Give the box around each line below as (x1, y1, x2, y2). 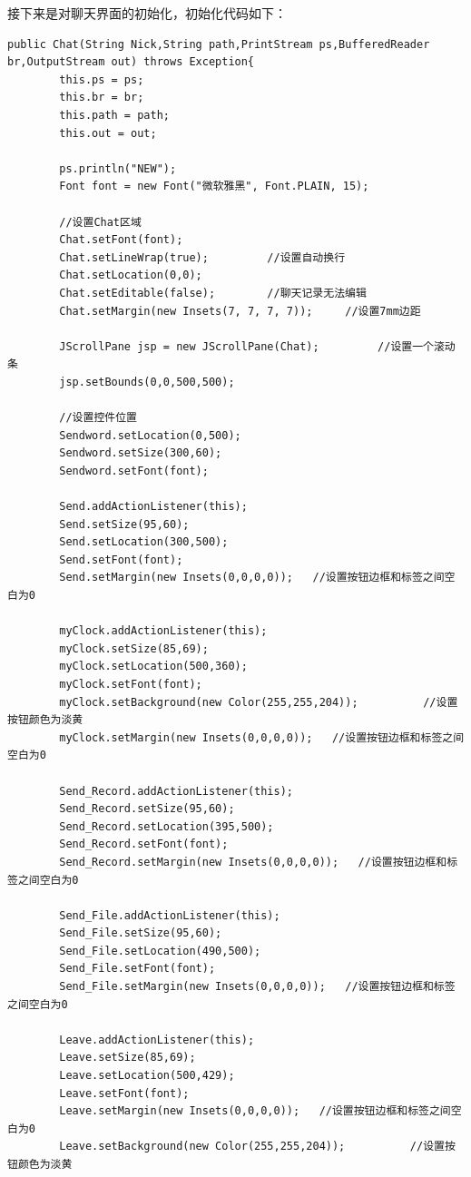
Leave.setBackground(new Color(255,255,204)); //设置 (59, 1140, 445, 1153)
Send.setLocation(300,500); (59, 535, 229, 549)
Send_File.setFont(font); (59, 962, 216, 976)
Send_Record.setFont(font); (59, 838, 229, 851)
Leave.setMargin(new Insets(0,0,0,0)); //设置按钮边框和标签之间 (59, 1104, 451, 1118)
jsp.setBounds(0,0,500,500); (59, 375, 235, 388)
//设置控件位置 (59, 411, 137, 425)
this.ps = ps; (59, 73, 144, 86)
